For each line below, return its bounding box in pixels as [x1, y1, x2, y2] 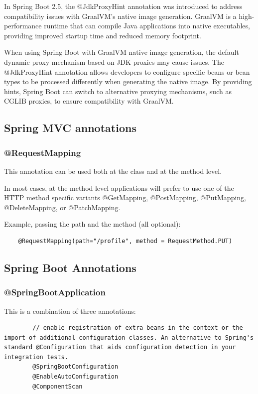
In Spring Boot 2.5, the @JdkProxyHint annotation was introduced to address [4, 1, 243, 11]
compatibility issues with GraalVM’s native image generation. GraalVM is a [4, 10, 237, 21]
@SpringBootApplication [4, 286, 106, 298]
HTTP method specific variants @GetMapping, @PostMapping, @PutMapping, [4, 192, 246, 203]
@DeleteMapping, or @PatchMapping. [4, 202, 121, 212]
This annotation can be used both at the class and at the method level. [4, 165, 222, 176]
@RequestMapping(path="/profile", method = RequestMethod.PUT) [18, 237, 233, 245]
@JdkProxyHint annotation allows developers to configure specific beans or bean [4, 66, 250, 77]
